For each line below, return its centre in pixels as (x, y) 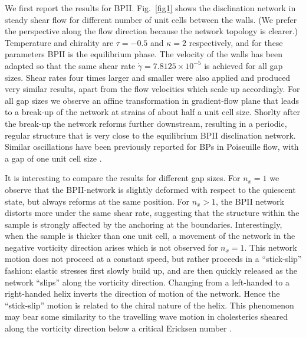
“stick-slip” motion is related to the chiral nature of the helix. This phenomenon (149, 305)
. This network (271, 247)
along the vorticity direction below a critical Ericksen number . (119, 328)
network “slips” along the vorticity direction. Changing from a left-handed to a (147, 282)
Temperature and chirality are (59, 42)
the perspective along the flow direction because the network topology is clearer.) (152, 31)
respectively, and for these (236, 42)
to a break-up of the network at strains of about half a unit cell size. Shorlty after (152, 112)
